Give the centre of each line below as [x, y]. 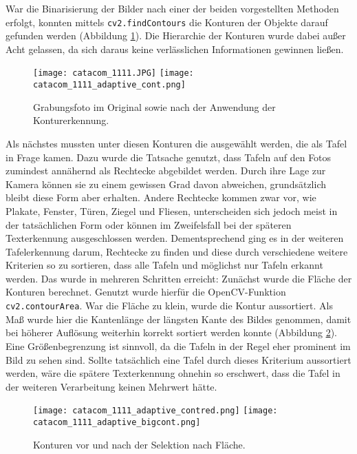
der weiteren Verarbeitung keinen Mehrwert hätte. [111, 386]
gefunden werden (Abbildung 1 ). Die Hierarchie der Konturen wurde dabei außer [176, 35]
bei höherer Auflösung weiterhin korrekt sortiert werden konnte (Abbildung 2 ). [171, 332]
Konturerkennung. [71, 120]
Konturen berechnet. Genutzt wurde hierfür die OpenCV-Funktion [146, 292]
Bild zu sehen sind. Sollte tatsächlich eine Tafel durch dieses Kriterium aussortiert [178, 359]
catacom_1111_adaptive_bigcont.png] [117, 422]
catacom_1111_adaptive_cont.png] [109, 85]
